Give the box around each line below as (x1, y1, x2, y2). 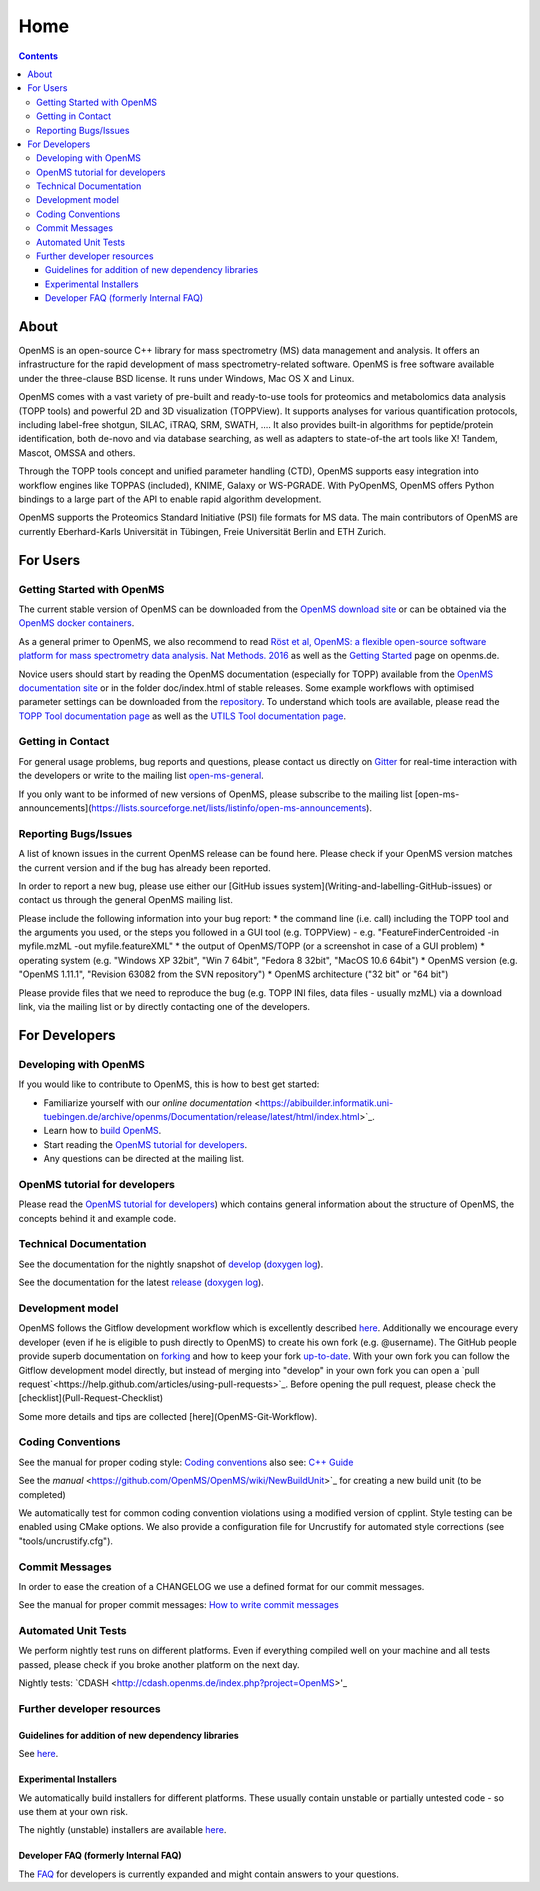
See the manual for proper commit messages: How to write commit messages (18, 1599, 339, 1611)
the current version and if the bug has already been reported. (18, 861, 271, 874)
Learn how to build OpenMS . (43, 1125, 162, 1137)
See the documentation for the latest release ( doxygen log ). (18, 1276, 264, 1289)
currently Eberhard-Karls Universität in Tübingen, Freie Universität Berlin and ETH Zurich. (18, 525, 387, 537)
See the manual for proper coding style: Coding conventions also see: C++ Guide (18, 1456, 354, 1468)
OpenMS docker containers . (18, 617, 135, 629)
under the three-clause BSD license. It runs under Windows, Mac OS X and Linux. (18, 372, 355, 384)
